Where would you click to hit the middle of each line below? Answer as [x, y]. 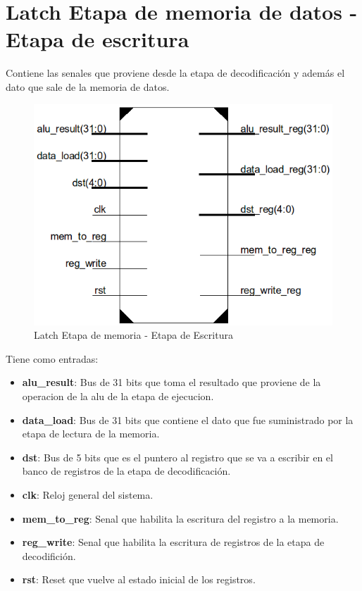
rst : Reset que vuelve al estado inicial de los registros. [139, 579]
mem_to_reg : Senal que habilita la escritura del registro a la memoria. [180, 518]
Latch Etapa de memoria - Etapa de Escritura [133, 335]
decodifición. [49, 555]
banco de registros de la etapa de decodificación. [126, 471]
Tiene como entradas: [52, 358]
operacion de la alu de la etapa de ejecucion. [118, 396]
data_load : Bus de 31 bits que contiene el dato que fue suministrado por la [188, 419]
